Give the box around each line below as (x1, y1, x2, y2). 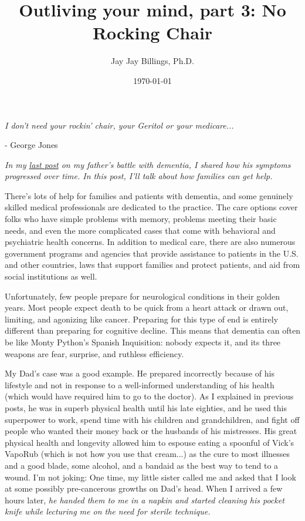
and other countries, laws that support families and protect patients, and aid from (5, 258, 300, 271)
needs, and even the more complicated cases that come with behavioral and (5, 224, 276, 236)
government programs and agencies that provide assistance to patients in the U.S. (5, 247, 299, 259)
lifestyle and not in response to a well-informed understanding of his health (5, 378, 274, 391)
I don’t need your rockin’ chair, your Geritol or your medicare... (5, 119, 234, 131)
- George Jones (5, 139, 58, 151)
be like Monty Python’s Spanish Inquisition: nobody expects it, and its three (5, 336, 281, 348)
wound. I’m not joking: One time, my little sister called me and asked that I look (5, 470, 296, 483)
